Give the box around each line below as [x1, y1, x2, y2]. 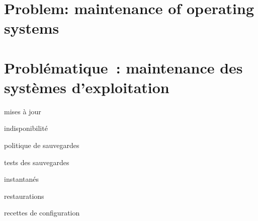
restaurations [4, 190, 44, 201]
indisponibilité [4, 123, 48, 133]
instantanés [4, 174, 39, 184]
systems [4, 18, 59, 38]
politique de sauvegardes [4, 140, 79, 151]
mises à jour [4, 106, 41, 116]
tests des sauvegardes [4, 157, 69, 167]
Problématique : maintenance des [4, 57, 243, 78]
